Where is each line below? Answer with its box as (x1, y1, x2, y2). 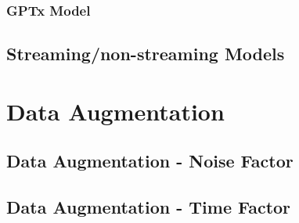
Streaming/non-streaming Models (6, 41, 285, 66)
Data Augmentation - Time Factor (6, 195, 291, 219)
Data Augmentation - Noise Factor (6, 149, 294, 173)
